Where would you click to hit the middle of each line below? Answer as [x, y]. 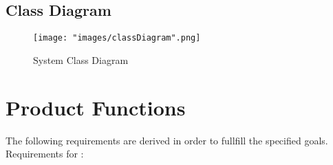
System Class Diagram [81, 59]
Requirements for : [45, 154]
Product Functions [96, 107]
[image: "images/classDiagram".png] [117, 38]
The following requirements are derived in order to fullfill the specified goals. [167, 140]
